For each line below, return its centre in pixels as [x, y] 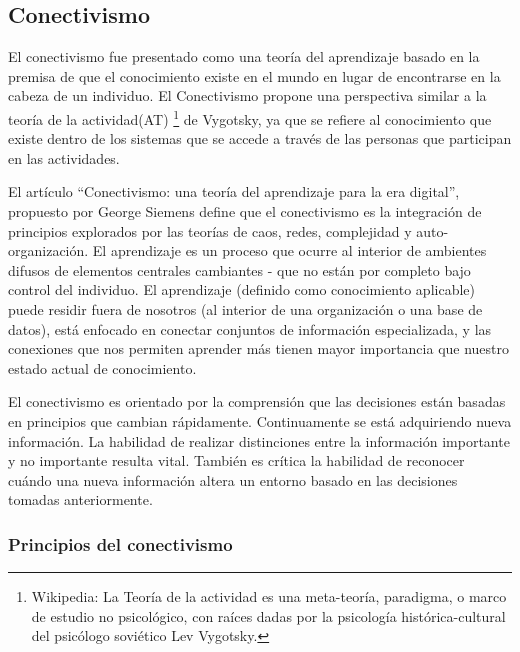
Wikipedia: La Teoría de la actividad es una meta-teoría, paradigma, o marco [269, 596]
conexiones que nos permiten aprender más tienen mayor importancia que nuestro [259, 348]
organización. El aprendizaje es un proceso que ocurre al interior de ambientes [247, 250]
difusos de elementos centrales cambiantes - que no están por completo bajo [239, 269]
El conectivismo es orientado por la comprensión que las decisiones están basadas [257, 401]
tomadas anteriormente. [80, 499]
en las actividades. [64, 157]
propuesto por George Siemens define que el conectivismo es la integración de [245, 211]
